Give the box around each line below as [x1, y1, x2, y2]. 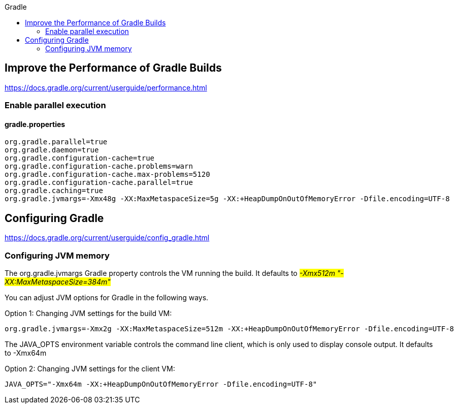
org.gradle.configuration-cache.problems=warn [5, 162, 193, 171]
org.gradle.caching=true [5, 186, 103, 195]
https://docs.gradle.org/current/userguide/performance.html [5, 83, 207, 92]
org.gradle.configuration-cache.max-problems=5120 [5, 170, 210, 179]
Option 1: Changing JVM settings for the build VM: [5, 309, 172, 318]
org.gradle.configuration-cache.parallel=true [5, 178, 193, 187]
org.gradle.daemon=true [5, 146, 99, 154]
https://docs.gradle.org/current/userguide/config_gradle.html [5, 233, 210, 242]
